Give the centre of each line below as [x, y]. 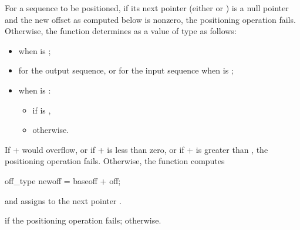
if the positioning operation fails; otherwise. [83, 220]
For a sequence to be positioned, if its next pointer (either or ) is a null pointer [147, 8]
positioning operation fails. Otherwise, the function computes [115, 161]
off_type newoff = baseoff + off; [63, 180]
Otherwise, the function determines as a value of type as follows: [121, 31]
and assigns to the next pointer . [63, 200]
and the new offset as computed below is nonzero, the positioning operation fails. [150, 19]
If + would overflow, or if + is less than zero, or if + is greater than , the [136, 149]
